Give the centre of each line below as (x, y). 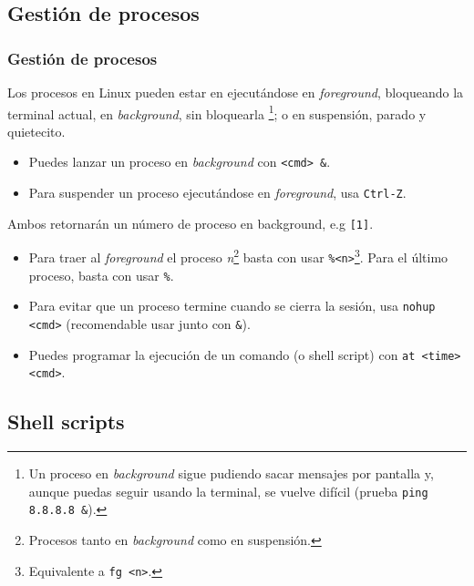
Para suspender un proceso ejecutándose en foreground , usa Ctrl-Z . (217, 193)
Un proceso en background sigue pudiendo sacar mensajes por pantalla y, (231, 473)
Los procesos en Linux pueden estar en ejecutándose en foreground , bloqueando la (236, 92)
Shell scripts (66, 422)
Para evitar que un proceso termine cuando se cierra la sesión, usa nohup (232, 306)
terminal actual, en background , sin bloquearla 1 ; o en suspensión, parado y (217, 112)
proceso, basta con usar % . (101, 275)
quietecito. (36, 131)
